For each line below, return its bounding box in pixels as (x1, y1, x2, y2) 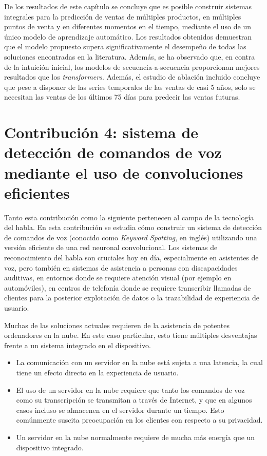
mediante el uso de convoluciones (4, 162, 243, 183)
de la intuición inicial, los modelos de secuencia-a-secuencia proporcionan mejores (4, 61, 260, 72)
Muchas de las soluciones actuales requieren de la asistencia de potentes (4, 319, 230, 330)
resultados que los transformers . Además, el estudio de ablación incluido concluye (4, 71, 260, 82)
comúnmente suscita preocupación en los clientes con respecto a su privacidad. (16, 414, 263, 425)
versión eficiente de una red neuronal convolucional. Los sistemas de (4, 242, 218, 253)
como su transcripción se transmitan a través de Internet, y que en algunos (16, 394, 252, 405)
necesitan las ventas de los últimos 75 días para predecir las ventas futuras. (4, 91, 240, 102)
